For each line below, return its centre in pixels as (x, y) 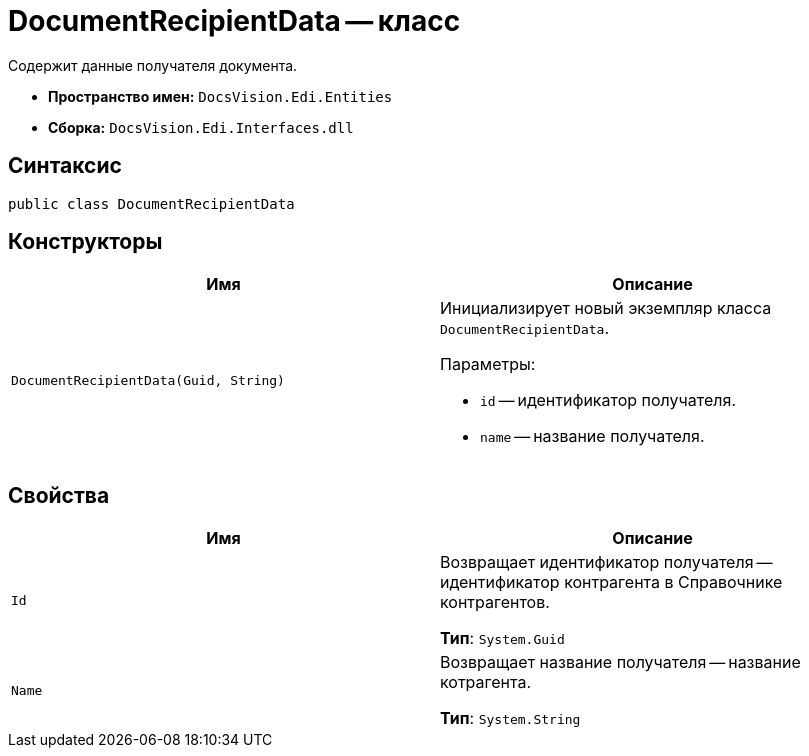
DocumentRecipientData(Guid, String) (148, 380)
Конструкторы (85, 242)
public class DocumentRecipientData (151, 203)
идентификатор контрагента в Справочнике (611, 582)
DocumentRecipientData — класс (234, 21)
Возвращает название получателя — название (620, 662)
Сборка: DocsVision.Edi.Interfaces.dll (201, 127)
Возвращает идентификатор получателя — (606, 562)
